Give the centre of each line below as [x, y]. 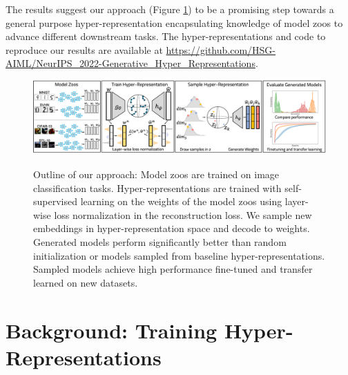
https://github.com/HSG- [221, 49]
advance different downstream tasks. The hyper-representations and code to [166, 36]
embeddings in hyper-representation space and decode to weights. [172, 228]
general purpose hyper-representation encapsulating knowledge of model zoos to [174, 22]
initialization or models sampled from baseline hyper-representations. [179, 255]
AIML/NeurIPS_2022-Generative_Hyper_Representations [130, 63]
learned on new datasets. [86, 282]
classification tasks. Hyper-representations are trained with [157, 187]
